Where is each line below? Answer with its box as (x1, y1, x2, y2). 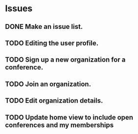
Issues (5, 3, 33, 14)
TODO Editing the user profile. (5, 39, 99, 47)
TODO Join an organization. (5, 80, 92, 88)
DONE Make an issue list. (5, 22, 83, 31)
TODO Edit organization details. (5, 96, 103, 105)
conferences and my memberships (5, 121, 114, 129)
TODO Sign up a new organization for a (5, 56, 126, 64)
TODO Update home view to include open (5, 113, 134, 121)
